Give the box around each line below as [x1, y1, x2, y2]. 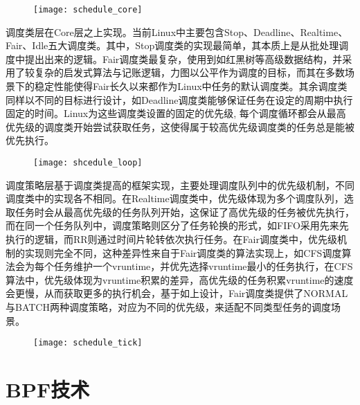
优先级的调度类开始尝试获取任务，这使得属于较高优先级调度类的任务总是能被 [6, 119, 354, 134]
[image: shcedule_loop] [33, 158, 143, 168]
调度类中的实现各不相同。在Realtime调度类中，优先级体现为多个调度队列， [6, 191, 344, 206]
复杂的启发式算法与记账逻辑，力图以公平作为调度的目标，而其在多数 [34, 65, 345, 80]
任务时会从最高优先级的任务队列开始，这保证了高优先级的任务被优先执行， [15, 204, 354, 219]
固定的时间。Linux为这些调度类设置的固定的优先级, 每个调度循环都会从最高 [6, 106, 346, 120]
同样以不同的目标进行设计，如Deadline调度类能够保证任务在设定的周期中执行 [6, 92, 353, 107]
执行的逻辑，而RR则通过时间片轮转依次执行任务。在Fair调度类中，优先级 [6, 232, 337, 246]
